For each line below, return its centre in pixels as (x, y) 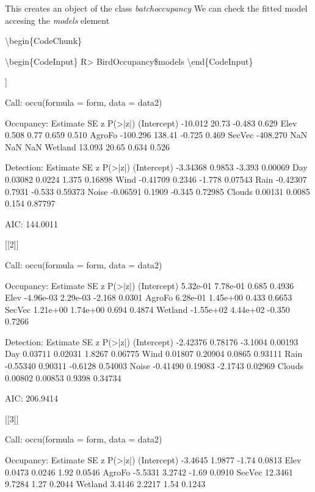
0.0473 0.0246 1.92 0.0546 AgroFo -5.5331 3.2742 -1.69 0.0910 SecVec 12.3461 (149, 472)
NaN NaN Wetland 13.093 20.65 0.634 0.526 (87, 146)
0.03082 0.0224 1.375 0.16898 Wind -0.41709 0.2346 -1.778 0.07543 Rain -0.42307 (156, 179)
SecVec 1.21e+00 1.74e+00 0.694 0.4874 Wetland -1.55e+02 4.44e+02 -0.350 (147, 309)
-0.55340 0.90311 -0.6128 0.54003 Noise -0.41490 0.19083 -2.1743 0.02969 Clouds (154, 366)
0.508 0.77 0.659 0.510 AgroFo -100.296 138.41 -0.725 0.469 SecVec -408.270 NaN (156, 135)
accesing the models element (57, 20)
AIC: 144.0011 (32, 223)
